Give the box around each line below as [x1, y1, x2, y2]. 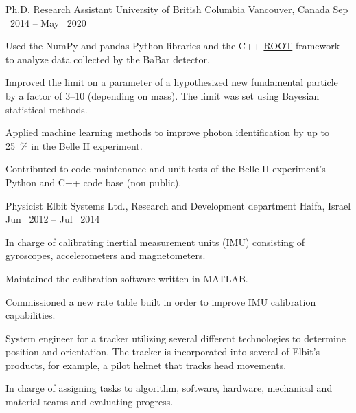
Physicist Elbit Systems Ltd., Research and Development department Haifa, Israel [5, 198, 351, 212]
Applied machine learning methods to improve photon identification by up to [5, 125, 329, 139]
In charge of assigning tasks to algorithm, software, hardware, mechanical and [5, 381, 333, 395]
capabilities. [5, 308, 56, 322]
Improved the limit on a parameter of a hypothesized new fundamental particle [5, 75, 338, 89]
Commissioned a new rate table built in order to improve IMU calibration [5, 294, 316, 309]
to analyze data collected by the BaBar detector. [5, 52, 210, 66]
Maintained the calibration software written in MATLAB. [5, 271, 248, 285]
